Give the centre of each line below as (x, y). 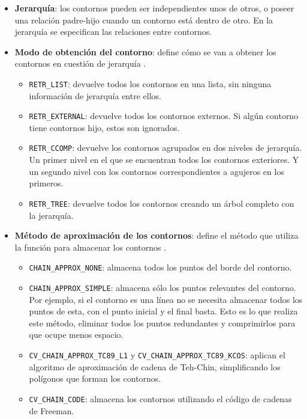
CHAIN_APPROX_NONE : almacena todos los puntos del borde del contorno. (160, 267)
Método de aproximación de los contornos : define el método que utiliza (156, 235)
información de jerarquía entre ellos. (95, 95)
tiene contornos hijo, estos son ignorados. (104, 127)
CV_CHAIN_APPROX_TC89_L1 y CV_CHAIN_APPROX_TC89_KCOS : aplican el (157, 355)
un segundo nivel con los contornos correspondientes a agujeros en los (156, 171)
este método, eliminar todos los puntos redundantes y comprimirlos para (162, 323)
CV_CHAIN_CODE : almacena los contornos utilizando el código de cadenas (160, 398)
